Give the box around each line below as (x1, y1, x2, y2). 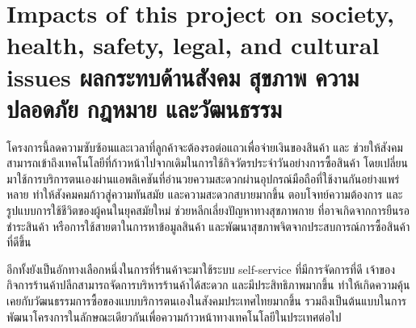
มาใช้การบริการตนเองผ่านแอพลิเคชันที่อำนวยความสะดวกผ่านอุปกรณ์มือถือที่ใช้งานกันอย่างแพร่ (6, 170, 400, 187)
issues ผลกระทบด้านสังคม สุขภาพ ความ (6, 60, 359, 93)
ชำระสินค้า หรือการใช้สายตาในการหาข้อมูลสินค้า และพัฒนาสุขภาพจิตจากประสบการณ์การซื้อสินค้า (6, 217, 410, 234)
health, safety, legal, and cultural (6, 28, 380, 61)
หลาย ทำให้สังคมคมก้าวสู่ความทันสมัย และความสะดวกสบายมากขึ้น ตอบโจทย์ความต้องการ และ (6, 186, 403, 203)
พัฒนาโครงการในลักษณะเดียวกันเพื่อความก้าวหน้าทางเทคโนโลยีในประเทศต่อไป (6, 308, 342, 325)
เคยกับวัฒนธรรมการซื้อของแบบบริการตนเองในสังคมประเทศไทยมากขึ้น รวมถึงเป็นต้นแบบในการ (6, 292, 406, 309)
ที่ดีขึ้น (6, 233, 32, 250)
